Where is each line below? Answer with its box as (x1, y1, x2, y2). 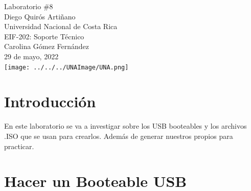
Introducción (4, 91, 96, 112)
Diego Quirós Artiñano (4, 11, 76, 21)
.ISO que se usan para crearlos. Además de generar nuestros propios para (4, 130, 233, 141)
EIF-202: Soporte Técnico (4, 31, 84, 41)
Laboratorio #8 (4, 1, 53, 11)
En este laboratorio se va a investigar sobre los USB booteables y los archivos (4, 121, 247, 131)
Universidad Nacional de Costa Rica (4, 21, 118, 32)
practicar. (4, 140, 34, 151)
